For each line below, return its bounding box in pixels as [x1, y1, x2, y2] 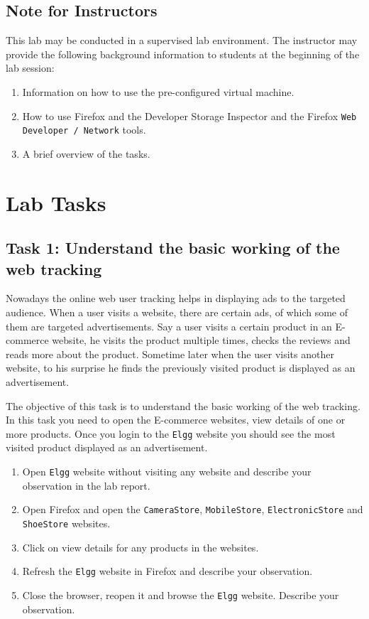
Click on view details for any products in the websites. [22, 539, 259, 554]
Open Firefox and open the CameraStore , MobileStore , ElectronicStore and [22, 502, 363, 517]
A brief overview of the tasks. [22, 146, 150, 161]
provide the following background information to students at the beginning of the [6, 46, 360, 61]
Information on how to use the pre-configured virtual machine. [22, 84, 294, 99]
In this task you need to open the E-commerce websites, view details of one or [6, 412, 346, 427]
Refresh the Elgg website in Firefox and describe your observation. [22, 564, 313, 578]
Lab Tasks [6, 188, 106, 217]
